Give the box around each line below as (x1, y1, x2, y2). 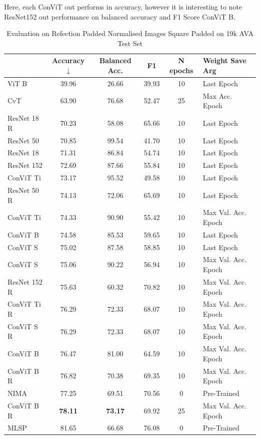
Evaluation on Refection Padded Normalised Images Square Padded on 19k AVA (6, 28, 253, 39)
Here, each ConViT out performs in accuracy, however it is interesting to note (4, 2, 242, 12)
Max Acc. (202, 90, 232, 101)
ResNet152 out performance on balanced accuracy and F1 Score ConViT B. (4, 11, 235, 22)
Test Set (117, 38, 143, 48)
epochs (169, 65, 193, 75)
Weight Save (202, 55, 246, 66)
